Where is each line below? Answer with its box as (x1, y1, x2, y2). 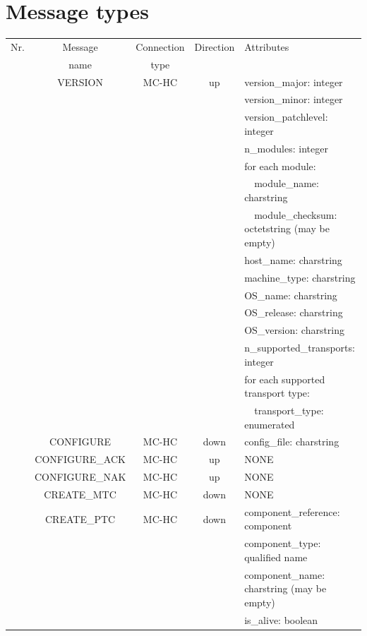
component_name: (244, 567, 325, 582)
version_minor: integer (244, 92, 343, 107)
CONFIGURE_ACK (35, 452, 126, 467)
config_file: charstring (244, 434, 339, 449)
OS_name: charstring (244, 287, 337, 302)
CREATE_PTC (45, 511, 116, 526)
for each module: (244, 158, 316, 173)
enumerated (244, 416, 295, 431)
